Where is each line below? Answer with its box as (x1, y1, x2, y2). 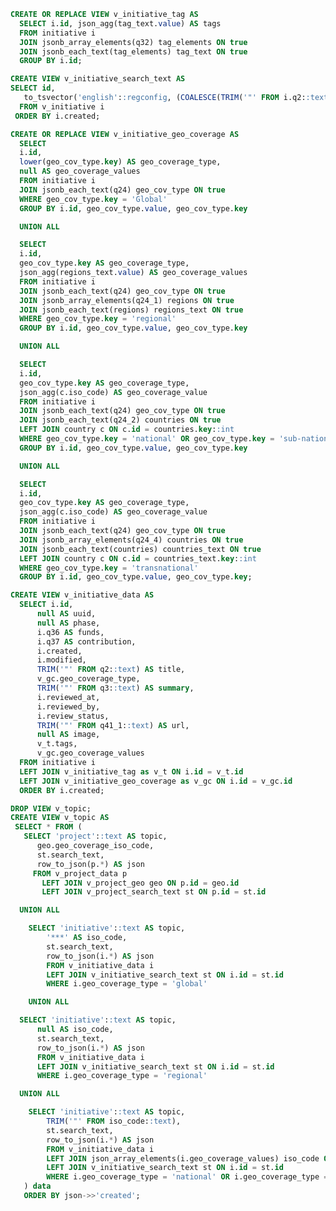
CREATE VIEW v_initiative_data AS (10, 590, 155, 600)
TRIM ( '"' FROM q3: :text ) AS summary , (36, 683, 195, 693)
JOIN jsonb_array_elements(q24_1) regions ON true (19, 295, 235, 305)
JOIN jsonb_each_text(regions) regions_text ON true (19, 305, 244, 315)
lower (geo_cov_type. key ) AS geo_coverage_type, (19, 157, 222, 167)
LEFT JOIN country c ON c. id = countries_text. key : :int (19, 553, 257, 564)
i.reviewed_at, (36, 692, 101, 702)
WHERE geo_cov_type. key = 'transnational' (19, 563, 199, 573)
